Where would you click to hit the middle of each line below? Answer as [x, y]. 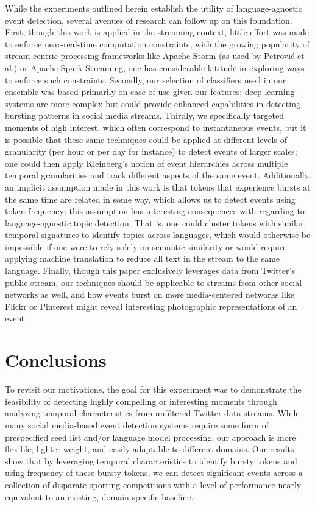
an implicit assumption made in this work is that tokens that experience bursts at [158, 187]
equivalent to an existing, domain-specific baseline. [99, 496]
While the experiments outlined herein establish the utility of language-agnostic [154, 8]
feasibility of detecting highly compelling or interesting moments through [141, 401]
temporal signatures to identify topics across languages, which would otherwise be [158, 235]
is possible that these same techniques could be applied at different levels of [146, 139]
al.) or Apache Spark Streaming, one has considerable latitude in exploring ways [155, 67]
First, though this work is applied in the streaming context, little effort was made [157, 32]
